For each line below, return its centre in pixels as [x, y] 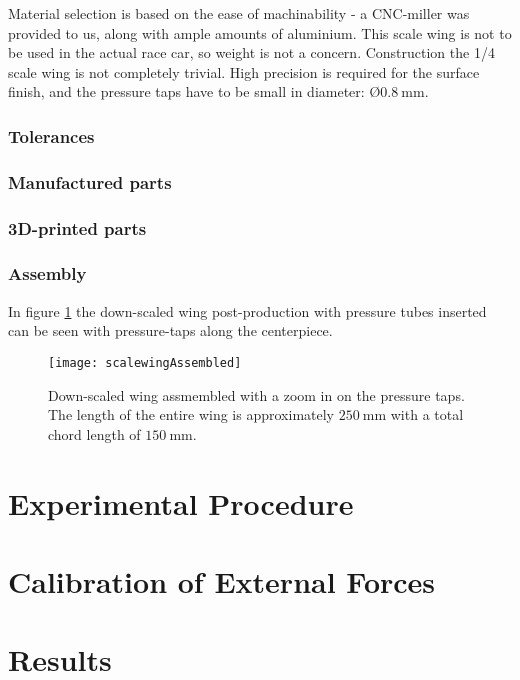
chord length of [94, 433]
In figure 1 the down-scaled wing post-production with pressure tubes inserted [247, 310]
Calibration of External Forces [222, 580]
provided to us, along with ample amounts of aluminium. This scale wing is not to [260, 32]
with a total [427, 414]
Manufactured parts [90, 181]
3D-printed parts [77, 227]
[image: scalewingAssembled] [145, 362]
